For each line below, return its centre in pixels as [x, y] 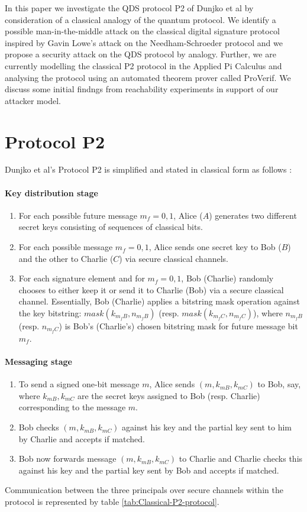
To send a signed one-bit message [79, 384]
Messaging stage [38, 362]
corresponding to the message [72, 407]
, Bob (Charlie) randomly [227, 278]
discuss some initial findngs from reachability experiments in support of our [142, 89]
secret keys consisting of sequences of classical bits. [111, 227]
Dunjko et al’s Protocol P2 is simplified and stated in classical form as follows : [148, 169]
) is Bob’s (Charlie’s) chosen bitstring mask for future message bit [178, 326]
